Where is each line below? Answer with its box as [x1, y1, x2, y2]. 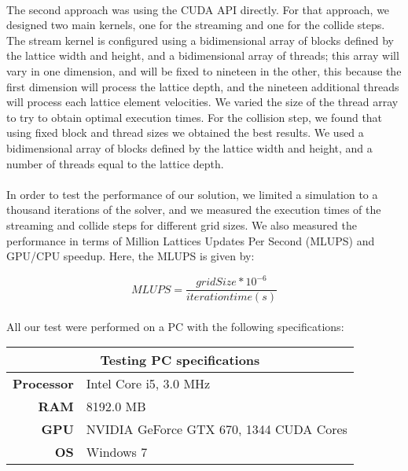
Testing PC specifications [100, 351, 260, 370]
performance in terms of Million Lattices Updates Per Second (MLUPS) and [6, 232, 375, 248]
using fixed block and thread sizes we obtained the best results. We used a [6, 124, 364, 141]
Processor [13, 374, 74, 393]
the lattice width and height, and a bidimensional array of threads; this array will [6, 47, 399, 64]
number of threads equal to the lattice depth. [6, 155, 224, 171]
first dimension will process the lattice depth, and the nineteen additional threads [6, 78, 399, 94]
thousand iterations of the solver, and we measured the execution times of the [6, 201, 381, 218]
